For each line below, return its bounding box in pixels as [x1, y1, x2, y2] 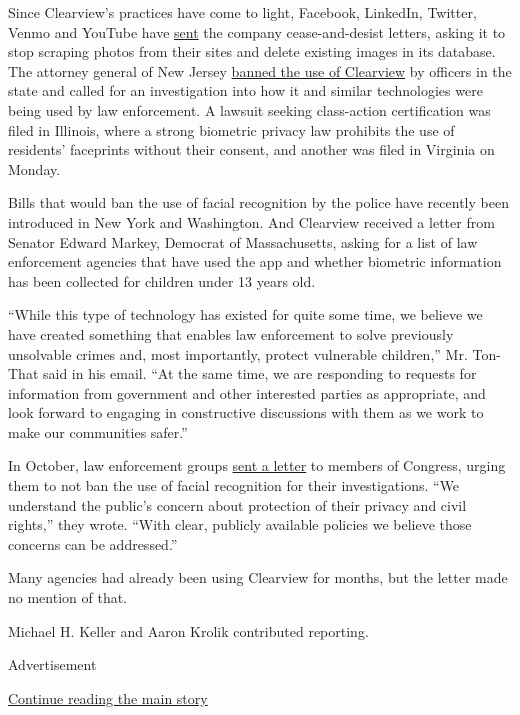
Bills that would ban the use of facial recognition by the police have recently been [8, 192, 509, 213]
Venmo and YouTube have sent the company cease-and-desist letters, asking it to [8, 21, 506, 42]
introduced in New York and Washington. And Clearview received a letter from [8, 211, 495, 232]
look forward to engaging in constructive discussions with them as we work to [8, 402, 484, 423]
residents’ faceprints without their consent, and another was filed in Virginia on [8, 139, 495, 160]
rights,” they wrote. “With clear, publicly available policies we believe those [8, 514, 472, 535]
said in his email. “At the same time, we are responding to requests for [42, 363, 477, 384]
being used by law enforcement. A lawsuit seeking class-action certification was [8, 99, 491, 120]
